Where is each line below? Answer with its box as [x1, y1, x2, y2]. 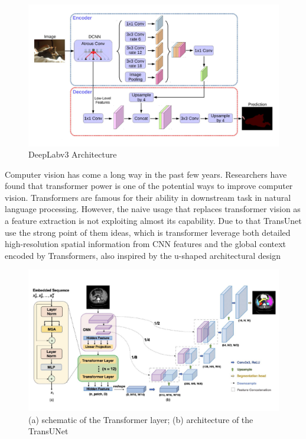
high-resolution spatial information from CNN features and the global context [5, 238, 287, 250]
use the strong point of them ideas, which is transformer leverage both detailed [5, 226, 291, 238]
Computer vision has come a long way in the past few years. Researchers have [5, 168, 287, 180]
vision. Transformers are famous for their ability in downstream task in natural [5, 191, 291, 203]
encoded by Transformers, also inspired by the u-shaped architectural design [5, 249, 281, 261]
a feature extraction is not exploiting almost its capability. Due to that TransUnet [5, 214, 302, 227]
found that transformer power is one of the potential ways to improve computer [5, 180, 293, 192]
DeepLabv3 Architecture [28, 148, 117, 161]
